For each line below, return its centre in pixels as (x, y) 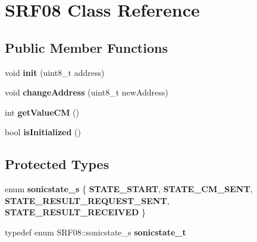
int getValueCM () (42, 112)
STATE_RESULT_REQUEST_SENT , (87, 200)
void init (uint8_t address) (55, 72)
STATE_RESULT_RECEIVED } (76, 212)
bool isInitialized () (43, 132)
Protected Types (57, 164)
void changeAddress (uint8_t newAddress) (87, 92)
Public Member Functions (86, 47)
